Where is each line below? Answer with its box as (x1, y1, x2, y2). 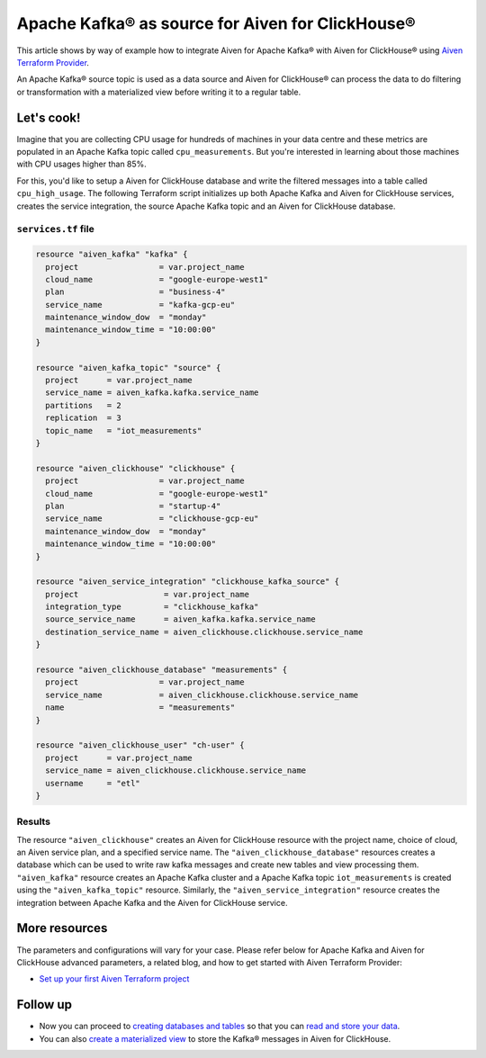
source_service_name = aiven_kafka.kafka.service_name (45, 614, 316, 624)
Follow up (16, 997, 72, 1012)
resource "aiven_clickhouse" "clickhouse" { (35, 463, 236, 473)
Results (16, 815, 51, 828)
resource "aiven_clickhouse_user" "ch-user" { (35, 740, 245, 750)
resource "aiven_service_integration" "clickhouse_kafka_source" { (35, 577, 340, 587)
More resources (16, 920, 108, 936)
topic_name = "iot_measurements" (45, 426, 202, 435)
